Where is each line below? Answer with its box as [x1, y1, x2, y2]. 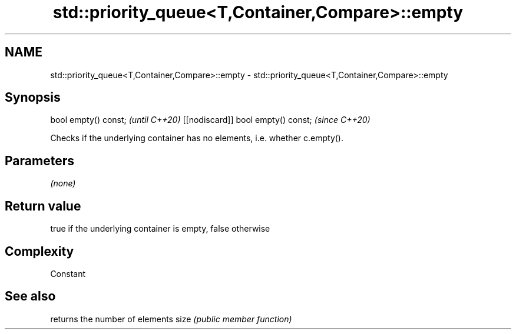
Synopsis [5, 90, 61, 105]
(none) [50, 178, 76, 189]
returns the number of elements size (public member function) [50, 313, 292, 324]
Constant [50, 268, 86, 279]
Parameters [5, 153, 74, 168]
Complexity [5, 243, 74, 259]
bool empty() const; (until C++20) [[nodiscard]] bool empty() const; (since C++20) [50, 115, 371, 125]
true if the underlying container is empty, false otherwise [50, 223, 270, 234]
